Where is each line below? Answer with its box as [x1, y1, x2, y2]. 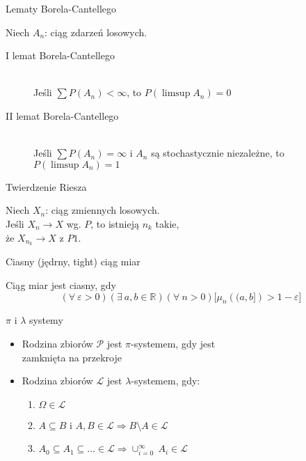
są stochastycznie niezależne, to [151, 146, 284, 160]
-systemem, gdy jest [131, 336, 216, 350]
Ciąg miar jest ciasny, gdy [6, 277, 116, 292]
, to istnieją [90, 216, 139, 230]
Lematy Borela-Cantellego [6, 1, 117, 15]
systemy [29, 313, 63, 327]
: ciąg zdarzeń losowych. [45, 24, 147, 39]
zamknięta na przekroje [22, 350, 122, 364]
